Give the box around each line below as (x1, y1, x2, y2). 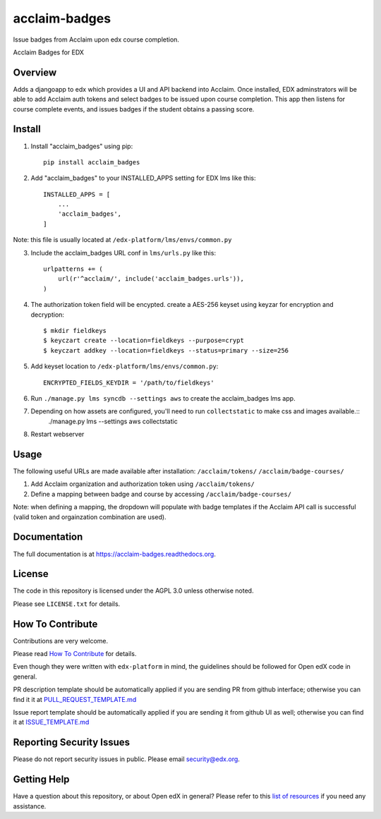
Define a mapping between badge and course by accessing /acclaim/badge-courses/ (30, 490, 292, 498)
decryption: (30, 310, 65, 319)
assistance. (13, 801, 47, 811)
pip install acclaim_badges (43, 158, 140, 166)
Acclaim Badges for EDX (13, 48, 85, 56)
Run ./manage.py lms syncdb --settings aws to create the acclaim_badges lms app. (30, 394, 296, 402)
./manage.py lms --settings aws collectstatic (48, 417, 178, 425)
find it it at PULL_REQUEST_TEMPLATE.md (13, 695, 137, 703)
